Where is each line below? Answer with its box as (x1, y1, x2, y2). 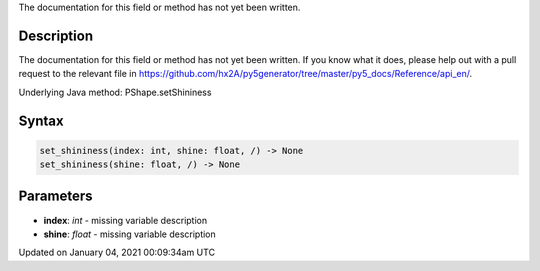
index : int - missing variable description (43, 214, 208, 226)
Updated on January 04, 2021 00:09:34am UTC (18, 246, 215, 259)
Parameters (18, 188, 93, 205)
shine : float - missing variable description (43, 228, 217, 240)
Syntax (18, 112, 64, 129)
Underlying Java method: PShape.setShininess (18, 86, 212, 98)
